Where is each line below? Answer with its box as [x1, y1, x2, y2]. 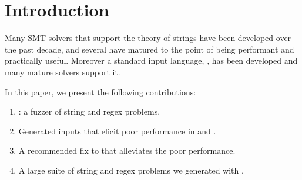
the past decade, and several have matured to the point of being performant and [5, 43, 294, 55]
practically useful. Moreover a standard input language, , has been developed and [5, 54, 298, 67]
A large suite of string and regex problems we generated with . [18, 164, 244, 176]
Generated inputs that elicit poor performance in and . [18, 124, 216, 137]
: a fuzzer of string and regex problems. [18, 105, 160, 117]
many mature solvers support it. [5, 65, 120, 78]
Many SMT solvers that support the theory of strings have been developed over [5, 32, 291, 44]
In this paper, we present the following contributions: [5, 85, 196, 98]
